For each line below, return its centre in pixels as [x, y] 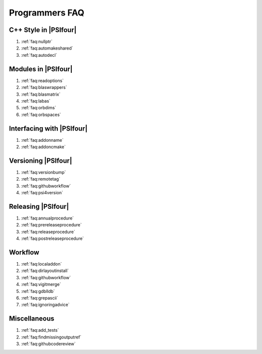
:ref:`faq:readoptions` [42, 81]
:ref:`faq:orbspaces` [41, 115]
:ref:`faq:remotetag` [41, 179]
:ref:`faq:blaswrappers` [44, 87]
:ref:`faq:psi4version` [42, 193]
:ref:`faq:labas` [36, 101]
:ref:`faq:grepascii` [40, 298]
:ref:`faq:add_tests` [40, 330]
